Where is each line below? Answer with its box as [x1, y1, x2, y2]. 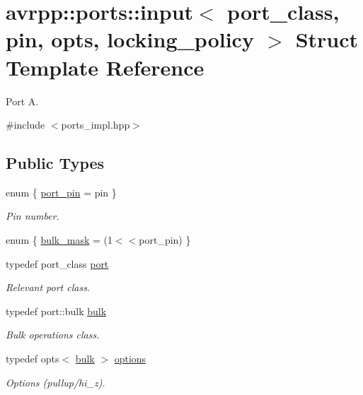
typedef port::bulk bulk [6, 303, 107, 318]
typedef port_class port [6, 256, 109, 271]
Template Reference [6, 52, 204, 81]
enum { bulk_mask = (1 [6, 232, 113, 247]
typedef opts [6, 351, 59, 366]
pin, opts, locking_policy [6, 25, 254, 54]
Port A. [6, 93, 39, 108]
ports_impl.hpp [61, 117, 130, 132]
